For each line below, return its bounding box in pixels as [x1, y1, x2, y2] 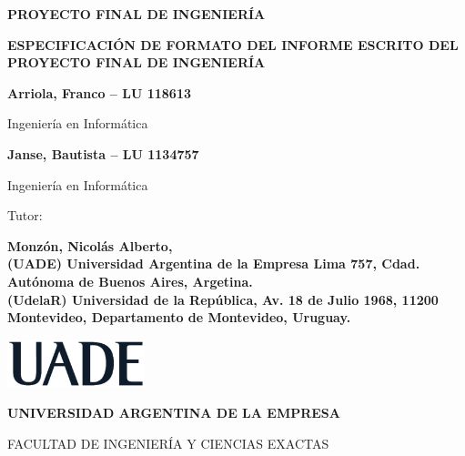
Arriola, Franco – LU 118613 [7, 83, 191, 102]
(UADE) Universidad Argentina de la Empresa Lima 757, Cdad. [7, 254, 420, 273]
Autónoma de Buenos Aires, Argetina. [7, 271, 253, 290]
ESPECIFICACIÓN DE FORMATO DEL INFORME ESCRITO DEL [7, 35, 459, 54]
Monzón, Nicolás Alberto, [7, 236, 173, 255]
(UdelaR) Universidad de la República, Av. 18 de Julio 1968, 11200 [7, 289, 439, 309]
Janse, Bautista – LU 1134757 [7, 144, 199, 163]
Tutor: [7, 206, 43, 225]
